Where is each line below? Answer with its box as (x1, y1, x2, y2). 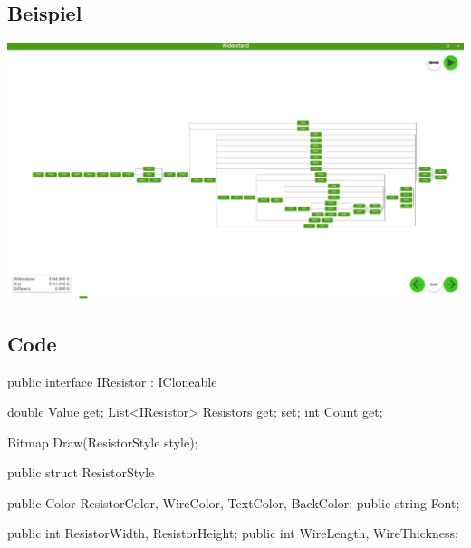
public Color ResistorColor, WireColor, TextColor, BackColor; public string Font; (7, 493, 460, 512)
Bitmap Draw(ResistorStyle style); (7, 432, 198, 451)
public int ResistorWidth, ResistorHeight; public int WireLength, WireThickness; (7, 524, 458, 543)
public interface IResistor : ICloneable (7, 371, 217, 390)
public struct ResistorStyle (7, 463, 155, 482)
